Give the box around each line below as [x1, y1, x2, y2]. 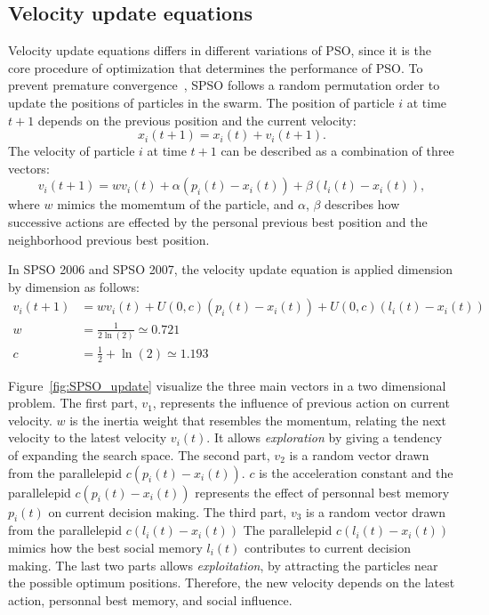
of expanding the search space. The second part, [8, 445, 270, 464]
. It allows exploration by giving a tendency [206, 428, 443, 447]
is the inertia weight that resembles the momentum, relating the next [69, 410, 446, 429]
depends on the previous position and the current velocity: [37, 110, 357, 129]
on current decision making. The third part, [48, 502, 287, 521]
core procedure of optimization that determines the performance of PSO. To [8, 58, 423, 77]
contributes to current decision [244, 538, 411, 556]
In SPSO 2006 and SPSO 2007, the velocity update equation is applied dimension [8, 260, 453, 279]
